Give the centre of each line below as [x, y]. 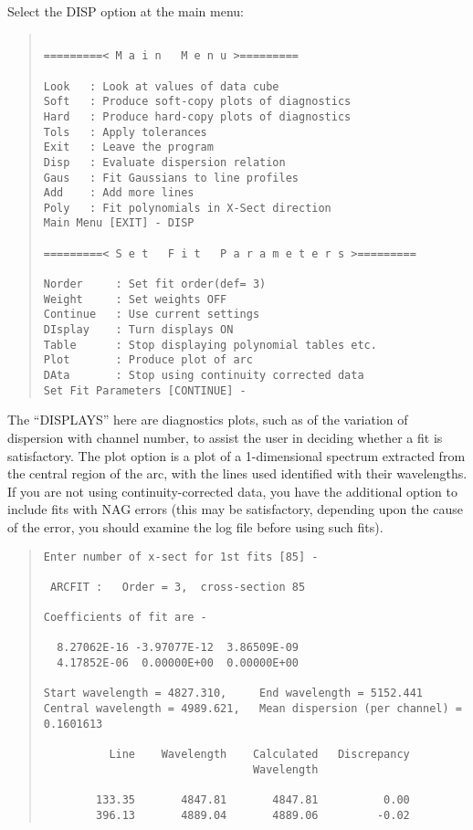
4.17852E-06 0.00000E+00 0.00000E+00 [178, 663]
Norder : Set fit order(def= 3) [155, 284]
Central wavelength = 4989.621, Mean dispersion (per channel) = [252, 709]
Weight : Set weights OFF [135, 299]
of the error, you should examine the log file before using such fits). [195, 526]
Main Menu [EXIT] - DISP [119, 223]
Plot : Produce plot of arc [148, 360]
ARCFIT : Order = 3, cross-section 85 [178, 587]
